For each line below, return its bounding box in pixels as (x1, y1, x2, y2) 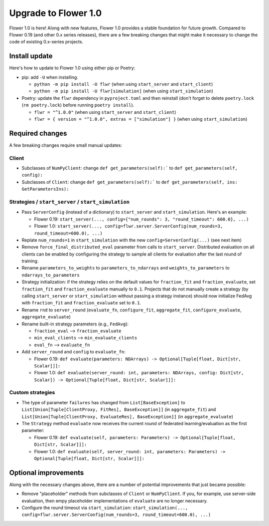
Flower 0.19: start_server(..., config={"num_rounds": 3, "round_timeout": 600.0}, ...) (34, 216, 249, 222)
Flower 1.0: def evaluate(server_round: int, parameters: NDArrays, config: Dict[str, (34, 370, 244, 376)
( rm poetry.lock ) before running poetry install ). (21, 102, 134, 108)
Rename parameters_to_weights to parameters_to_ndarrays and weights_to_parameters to (21, 265, 230, 271)
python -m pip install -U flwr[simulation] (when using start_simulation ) (34, 88, 214, 94)
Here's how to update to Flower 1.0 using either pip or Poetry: (9, 65, 135, 71)
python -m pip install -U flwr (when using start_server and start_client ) (34, 81, 213, 87)
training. (21, 258, 39, 264)
